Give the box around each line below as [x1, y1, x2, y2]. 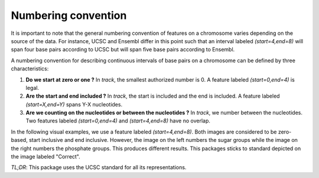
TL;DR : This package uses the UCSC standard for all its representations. [11, 164, 187, 171]
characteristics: [11, 65, 49, 72]
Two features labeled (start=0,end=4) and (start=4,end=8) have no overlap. [25, 117, 211, 124]
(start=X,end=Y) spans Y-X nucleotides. [25, 101, 123, 108]
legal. [25, 84, 40, 91]
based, [11, 137, 28, 144]
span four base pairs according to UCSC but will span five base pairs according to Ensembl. [11, 46, 235, 53]
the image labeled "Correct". [11, 153, 81, 160]
